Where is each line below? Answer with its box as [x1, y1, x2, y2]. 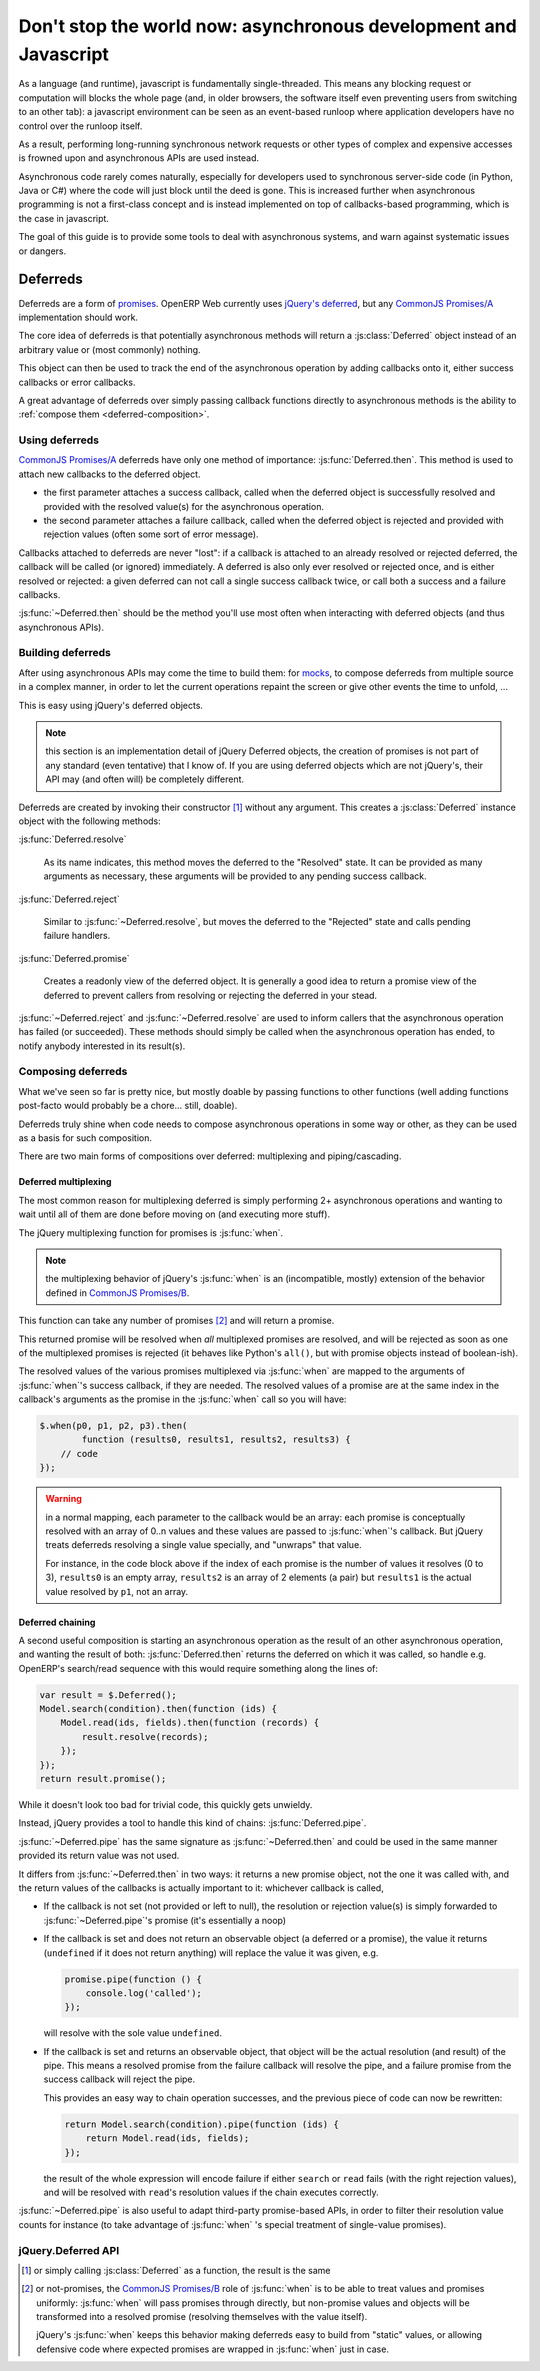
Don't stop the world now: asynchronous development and [18, 15, 517, 37]
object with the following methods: [18, 815, 162, 827]
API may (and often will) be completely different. [45, 773, 245, 785]
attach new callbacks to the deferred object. [18, 468, 201, 480]
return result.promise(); [39, 1773, 167, 1785]
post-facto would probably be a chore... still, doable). [18, 1100, 238, 1112]
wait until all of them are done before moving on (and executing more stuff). [18, 1208, 330, 1220]
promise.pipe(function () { [64, 1973, 202, 1985]
